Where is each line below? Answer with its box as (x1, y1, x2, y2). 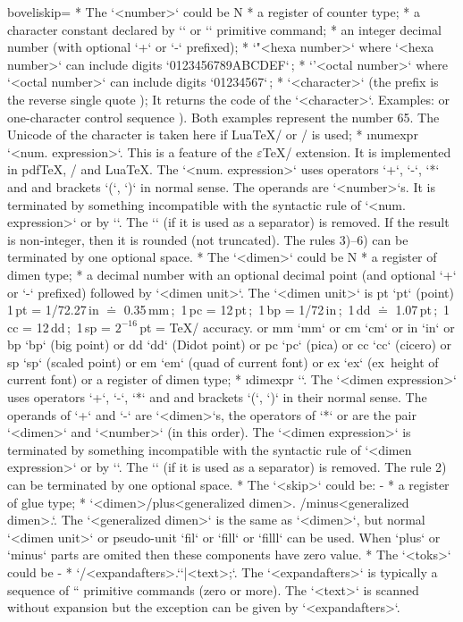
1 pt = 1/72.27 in (7, 300, 99, 319)
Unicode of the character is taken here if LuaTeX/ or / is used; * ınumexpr (7, 125, 418, 144)
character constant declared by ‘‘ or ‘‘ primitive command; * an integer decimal (7, 20, 442, 38)
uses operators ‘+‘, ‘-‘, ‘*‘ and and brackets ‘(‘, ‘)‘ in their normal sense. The (7, 388, 427, 407)
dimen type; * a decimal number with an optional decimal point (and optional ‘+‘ (7, 265, 457, 283)
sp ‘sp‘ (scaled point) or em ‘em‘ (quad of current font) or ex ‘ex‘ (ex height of (7, 352, 439, 371)
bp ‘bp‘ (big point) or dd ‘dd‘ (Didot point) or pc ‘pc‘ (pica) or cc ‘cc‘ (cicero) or (7, 335, 452, 354)
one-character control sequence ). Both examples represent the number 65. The (7, 107, 440, 126)
